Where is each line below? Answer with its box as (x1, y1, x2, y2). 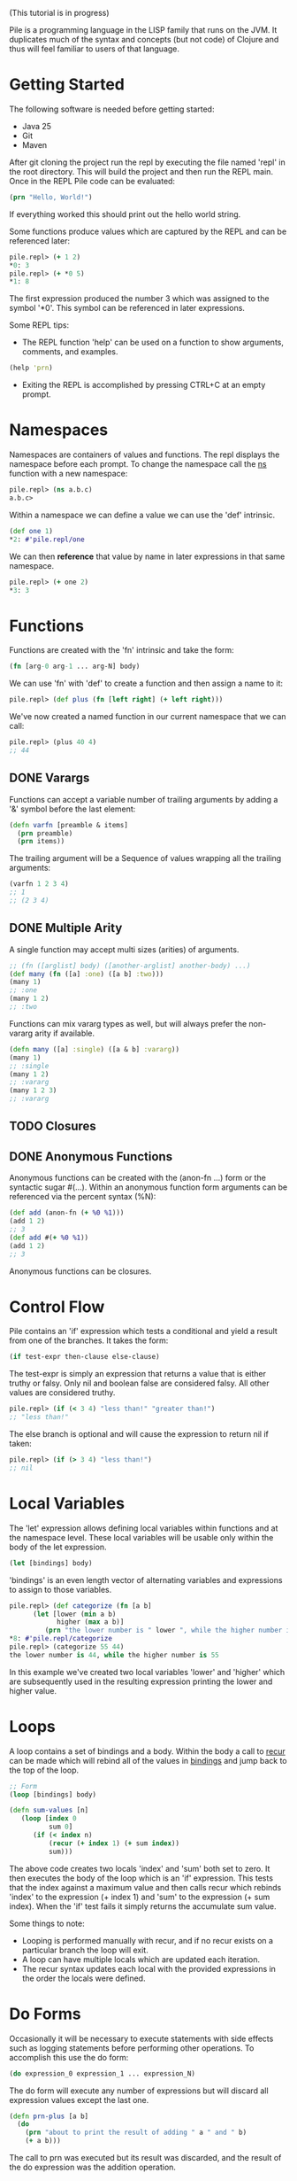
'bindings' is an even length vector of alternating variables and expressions (9, 1574, 283, 1585)
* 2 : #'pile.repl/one (9, 535, 86, 544)
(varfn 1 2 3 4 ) (9, 880, 69, 889)
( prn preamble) (17, 828, 73, 838)
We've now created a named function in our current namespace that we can (9, 711, 286, 722)
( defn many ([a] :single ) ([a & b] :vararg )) (9, 1044, 179, 1053)
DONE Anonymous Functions (9, 1149, 173, 1164)
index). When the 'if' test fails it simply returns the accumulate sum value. (9, 1900, 277, 1912)
